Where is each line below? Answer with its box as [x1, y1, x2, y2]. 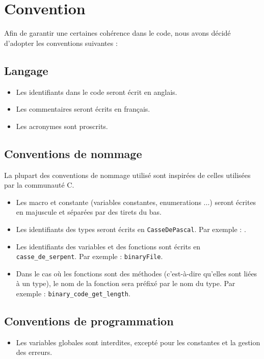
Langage [4, 62, 48, 78]
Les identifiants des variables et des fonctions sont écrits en [16, 241, 201, 251]
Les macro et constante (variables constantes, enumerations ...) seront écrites [16, 196, 256, 207]
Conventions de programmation [4, 313, 174, 329]
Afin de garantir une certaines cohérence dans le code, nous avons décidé [4, 28, 231, 38]
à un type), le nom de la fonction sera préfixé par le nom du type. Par [16, 278, 235, 289]
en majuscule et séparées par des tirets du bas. [16, 207, 162, 217]
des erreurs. [16, 347, 52, 357]
